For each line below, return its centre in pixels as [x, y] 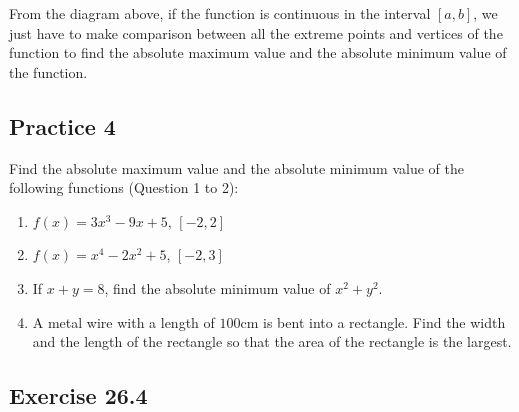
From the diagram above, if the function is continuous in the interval [220, 13]
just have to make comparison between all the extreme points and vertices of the [256, 32]
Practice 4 [62, 125]
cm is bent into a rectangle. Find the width [373, 321]
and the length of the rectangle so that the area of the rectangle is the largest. [272, 341]
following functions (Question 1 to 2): [124, 187]
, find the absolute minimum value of [217, 287]
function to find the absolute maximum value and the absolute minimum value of [258, 52]
